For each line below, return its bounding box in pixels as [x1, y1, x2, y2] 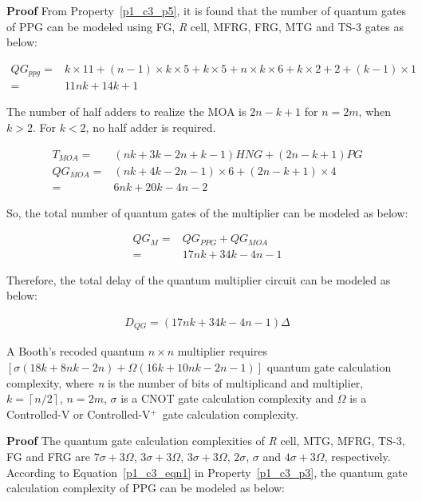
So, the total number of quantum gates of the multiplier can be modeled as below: [6, 204, 408, 221]
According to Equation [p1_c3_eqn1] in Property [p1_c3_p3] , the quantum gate [6, 463, 408, 480]
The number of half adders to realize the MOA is [6, 103, 246, 120]
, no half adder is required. [85, 118, 216, 135]
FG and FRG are [6, 447, 91, 464]
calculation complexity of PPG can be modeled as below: [6, 479, 286, 496]
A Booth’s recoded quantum [6, 343, 144, 360]
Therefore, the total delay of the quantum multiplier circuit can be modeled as [6, 271, 391, 288]
